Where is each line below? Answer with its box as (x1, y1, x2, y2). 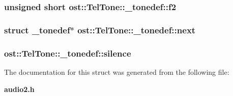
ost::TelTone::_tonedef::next (77, 23, 196, 36)
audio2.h (4, 83, 35, 94)
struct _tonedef (4, 23, 70, 36)
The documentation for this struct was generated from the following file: (4, 66, 229, 77)
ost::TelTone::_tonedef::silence (4, 46, 131, 59)
